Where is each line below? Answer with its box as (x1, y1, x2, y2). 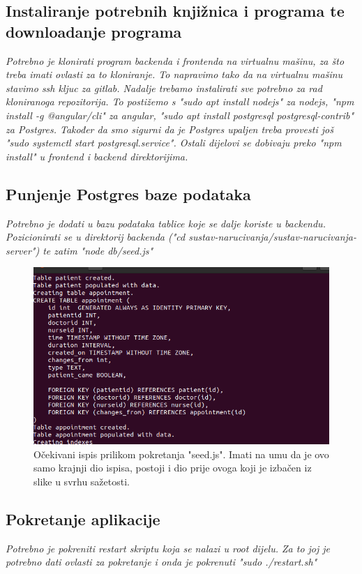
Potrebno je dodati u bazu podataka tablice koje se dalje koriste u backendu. (6, 216, 326, 230)
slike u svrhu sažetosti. (33, 474, 130, 489)
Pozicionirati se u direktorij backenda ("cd (6, 229, 186, 244)
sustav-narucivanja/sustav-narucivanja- (188, 229, 357, 244)
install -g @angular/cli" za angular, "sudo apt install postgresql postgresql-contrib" (6, 107, 354, 122)
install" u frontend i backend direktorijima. (6, 149, 188, 163)
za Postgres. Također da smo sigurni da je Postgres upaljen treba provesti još (6, 121, 333, 136)
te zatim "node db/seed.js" (43, 243, 153, 257)
